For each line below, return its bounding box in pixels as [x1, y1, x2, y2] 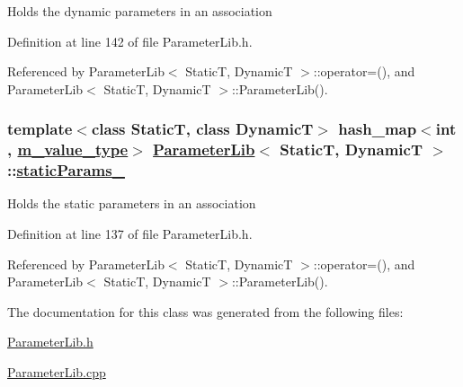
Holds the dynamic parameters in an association [7, 2, 272, 20]
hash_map [338, 118, 417, 140]
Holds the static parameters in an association [7, 194, 256, 213]
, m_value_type [7, 138, 129, 161]
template [7, 118, 73, 140]
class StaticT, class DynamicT [91, 118, 314, 140]
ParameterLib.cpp [7, 363, 106, 381]
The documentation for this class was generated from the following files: [7, 302, 404, 321]
